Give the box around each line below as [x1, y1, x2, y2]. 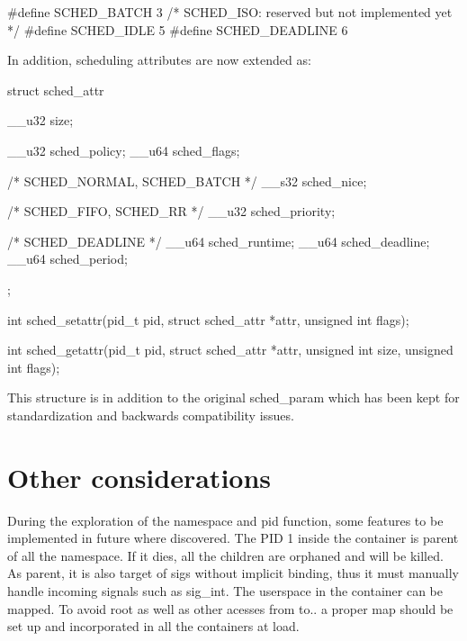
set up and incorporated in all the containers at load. [7, 617, 300, 636]
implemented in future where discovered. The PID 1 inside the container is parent [7, 528, 459, 547]
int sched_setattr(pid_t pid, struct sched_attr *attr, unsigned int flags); [7, 310, 409, 329]
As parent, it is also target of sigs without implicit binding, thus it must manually [7, 564, 459, 582]
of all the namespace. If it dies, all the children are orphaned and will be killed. [7, 546, 444, 564]
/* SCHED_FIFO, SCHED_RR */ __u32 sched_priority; [7, 202, 336, 221]
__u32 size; [7, 111, 74, 130]
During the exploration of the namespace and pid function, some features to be [7, 510, 444, 529]
